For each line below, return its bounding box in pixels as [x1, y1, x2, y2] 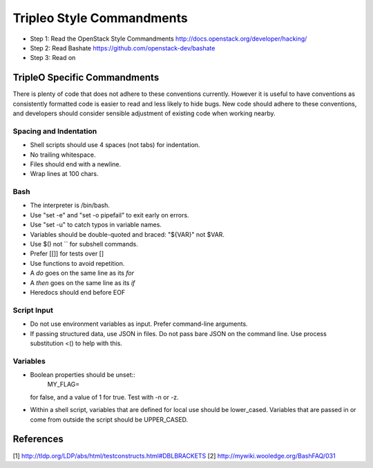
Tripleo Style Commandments [12, 10, 188, 26]
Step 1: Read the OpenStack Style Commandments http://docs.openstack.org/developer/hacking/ [30, 35, 307, 43]
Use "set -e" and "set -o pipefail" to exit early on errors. [30, 211, 189, 219]
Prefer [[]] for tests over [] [30, 249, 104, 258]
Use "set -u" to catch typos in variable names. [30, 221, 162, 229]
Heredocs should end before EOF [30, 288, 126, 296]
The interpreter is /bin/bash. [30, 201, 111, 210]
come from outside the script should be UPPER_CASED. [30, 415, 189, 424]
